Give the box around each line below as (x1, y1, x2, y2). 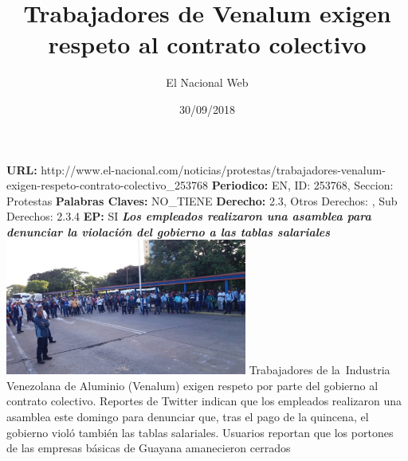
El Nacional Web (166, 74, 249, 91)
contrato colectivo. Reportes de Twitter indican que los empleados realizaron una (6, 393, 402, 409)
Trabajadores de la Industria (249, 361, 390, 378)
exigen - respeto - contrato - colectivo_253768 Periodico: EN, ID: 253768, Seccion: (6, 177, 394, 193)
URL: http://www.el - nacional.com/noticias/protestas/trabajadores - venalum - (6, 161, 386, 178)
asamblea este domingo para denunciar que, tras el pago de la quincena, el (6, 408, 369, 424)
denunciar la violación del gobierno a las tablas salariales (6, 223, 331, 240)
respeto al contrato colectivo (48, 28, 367, 61)
